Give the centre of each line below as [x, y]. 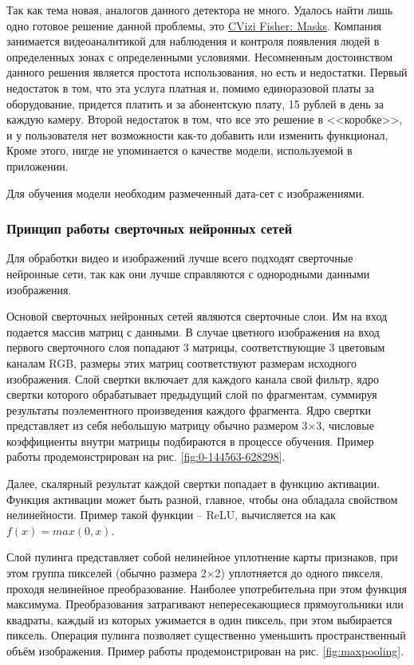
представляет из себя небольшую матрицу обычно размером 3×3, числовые [190, 425]
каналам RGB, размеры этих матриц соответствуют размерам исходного [181, 362]
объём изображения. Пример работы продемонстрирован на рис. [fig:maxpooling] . [205, 651]
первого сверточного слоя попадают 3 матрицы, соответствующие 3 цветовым [196, 347]
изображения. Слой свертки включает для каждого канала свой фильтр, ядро [193, 378]
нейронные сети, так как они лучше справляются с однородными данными [188, 273]
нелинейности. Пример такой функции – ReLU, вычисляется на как [171, 515]
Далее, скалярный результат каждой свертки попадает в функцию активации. [193, 484]
